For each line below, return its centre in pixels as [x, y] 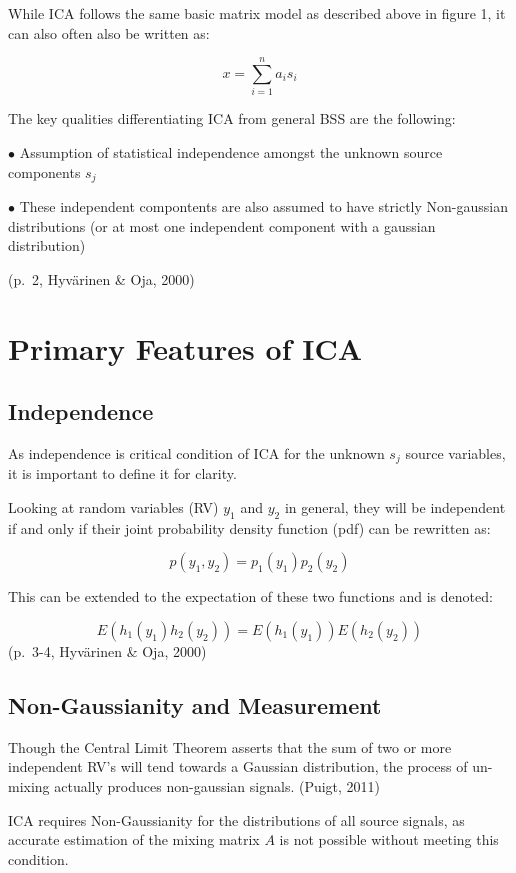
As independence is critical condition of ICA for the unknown [196, 452]
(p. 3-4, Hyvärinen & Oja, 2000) [107, 650]
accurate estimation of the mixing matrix [134, 839]
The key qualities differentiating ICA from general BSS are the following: [232, 118]
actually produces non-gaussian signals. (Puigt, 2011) [217, 785]
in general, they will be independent [395, 506]
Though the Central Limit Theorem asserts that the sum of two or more [230, 746]
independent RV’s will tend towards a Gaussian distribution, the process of [238, 766]
